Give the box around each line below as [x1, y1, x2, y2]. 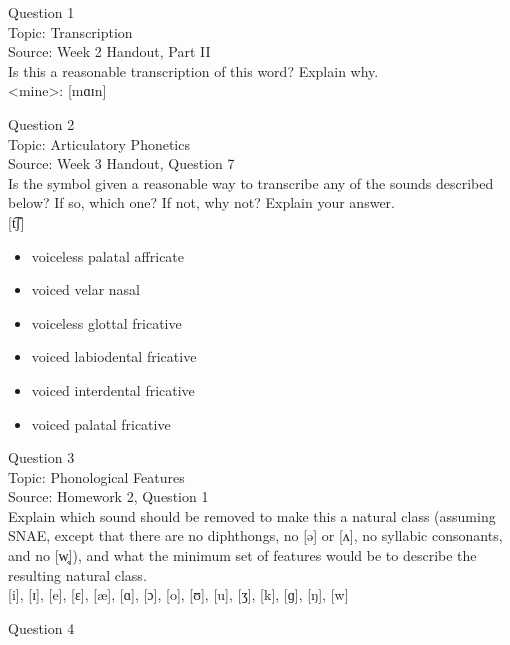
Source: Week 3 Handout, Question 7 [8, 153, 235, 174]
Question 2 [8, 113, 75, 134]
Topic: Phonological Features [8, 466, 185, 487]
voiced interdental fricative [31, 379, 195, 400]
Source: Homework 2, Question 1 [8, 486, 209, 507]
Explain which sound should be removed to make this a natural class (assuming [8, 505, 496, 526]
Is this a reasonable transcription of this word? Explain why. [8, 60, 379, 81]
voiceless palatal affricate [31, 245, 185, 266]
